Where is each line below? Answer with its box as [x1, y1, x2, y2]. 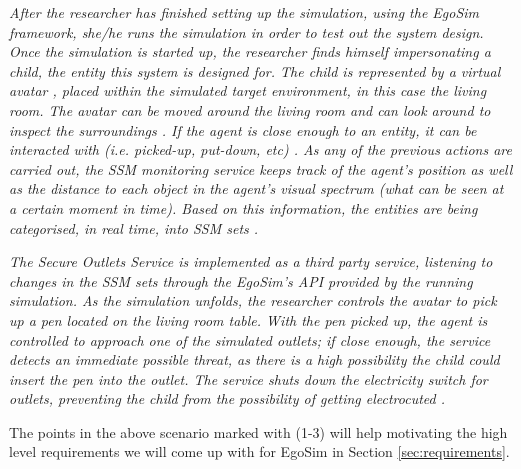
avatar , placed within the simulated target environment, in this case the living [9, 80, 487, 101]
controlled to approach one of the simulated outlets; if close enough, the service [9, 329, 491, 350]
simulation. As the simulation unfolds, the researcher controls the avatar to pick [9, 290, 497, 311]
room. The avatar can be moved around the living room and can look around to [9, 99, 491, 120]
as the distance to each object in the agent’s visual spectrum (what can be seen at [9, 178, 504, 199]
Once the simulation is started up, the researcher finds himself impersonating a [9, 41, 491, 62]
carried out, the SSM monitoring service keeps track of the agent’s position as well [9, 158, 513, 179]
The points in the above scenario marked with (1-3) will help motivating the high [9, 421, 508, 442]
